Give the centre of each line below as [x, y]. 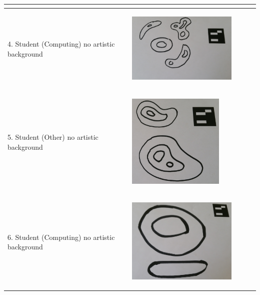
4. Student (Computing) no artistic [61, 44]
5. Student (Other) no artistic [53, 137]
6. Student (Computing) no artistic [61, 237]
